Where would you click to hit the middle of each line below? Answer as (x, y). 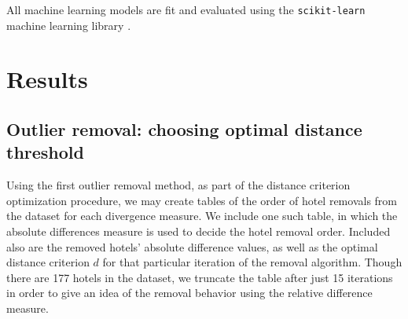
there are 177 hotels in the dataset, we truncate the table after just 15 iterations (200, 277)
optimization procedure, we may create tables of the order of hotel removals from (202, 200)
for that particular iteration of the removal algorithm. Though (252, 262)
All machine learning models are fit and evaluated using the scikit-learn (186, 9)
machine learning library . (69, 25)
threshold (45, 152)
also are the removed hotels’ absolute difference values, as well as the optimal (192, 246)
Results (47, 79)
